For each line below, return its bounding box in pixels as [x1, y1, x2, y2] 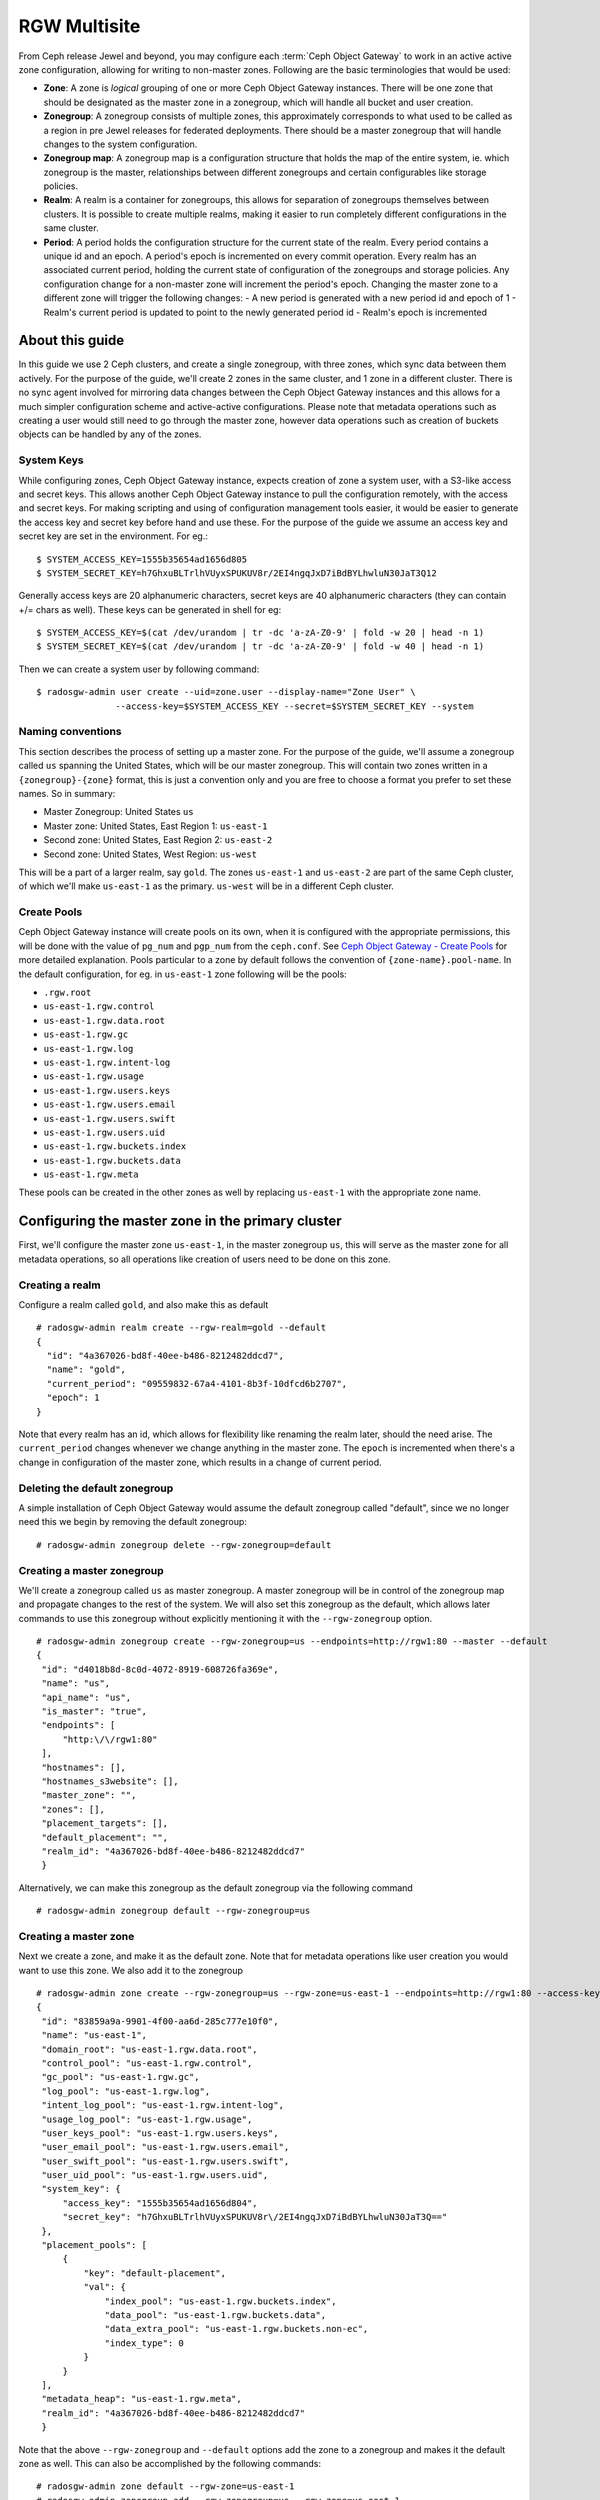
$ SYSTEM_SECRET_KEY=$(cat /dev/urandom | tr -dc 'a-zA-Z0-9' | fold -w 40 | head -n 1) [36, 641, 485, 652]
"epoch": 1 [46, 1392, 100, 1404]
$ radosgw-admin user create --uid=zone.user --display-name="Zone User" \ [36, 686, 416, 698]
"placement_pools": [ [41, 2240, 148, 2251]
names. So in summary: [18, 787, 116, 799]
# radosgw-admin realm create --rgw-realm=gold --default [36, 1322, 327, 1334]
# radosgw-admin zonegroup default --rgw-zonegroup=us [36, 1905, 311, 1917]
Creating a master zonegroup [18, 1563, 164, 1577]
